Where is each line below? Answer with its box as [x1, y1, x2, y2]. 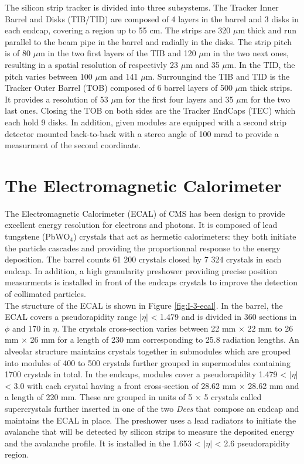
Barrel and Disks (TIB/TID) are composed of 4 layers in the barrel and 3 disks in [5, 12, 299, 25]
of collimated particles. [5, 288, 86, 299]
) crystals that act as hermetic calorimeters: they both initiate [73, 230, 296, 243]
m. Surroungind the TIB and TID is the [145, 70, 290, 82]
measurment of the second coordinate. [5, 139, 141, 151]
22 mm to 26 [247, 322, 293, 334]
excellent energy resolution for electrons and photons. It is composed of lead [5, 219, 278, 231]
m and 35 [186, 58, 220, 70]
